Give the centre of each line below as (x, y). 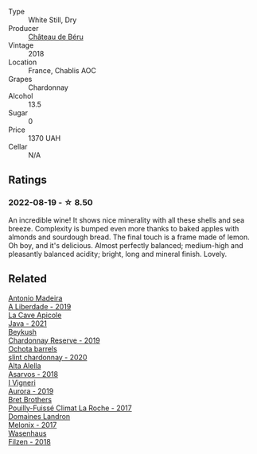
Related (28, 279)
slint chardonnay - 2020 (48, 357)
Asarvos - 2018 (33, 374)
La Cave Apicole (35, 315)
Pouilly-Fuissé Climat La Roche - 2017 (70, 408)
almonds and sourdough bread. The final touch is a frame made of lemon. (129, 237)
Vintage (21, 45)
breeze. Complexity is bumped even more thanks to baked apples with (124, 228)
